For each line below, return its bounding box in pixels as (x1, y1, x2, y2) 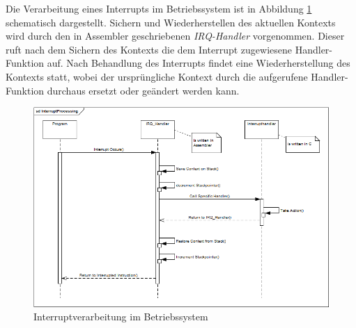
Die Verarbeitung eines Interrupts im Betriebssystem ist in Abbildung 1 (6, 1, 312, 15)
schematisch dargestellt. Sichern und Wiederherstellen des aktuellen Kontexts (6, 15, 336, 29)
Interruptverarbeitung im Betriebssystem (33, 309, 208, 324)
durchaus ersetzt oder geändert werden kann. (47, 83, 240, 97)
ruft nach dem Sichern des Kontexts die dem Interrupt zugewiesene (6, 42, 293, 56)
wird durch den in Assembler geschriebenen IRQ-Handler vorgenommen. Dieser (6, 28, 345, 43)
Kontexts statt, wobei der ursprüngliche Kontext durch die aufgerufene (6, 69, 308, 83)
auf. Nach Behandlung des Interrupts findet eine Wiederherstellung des (47, 56, 350, 70)
